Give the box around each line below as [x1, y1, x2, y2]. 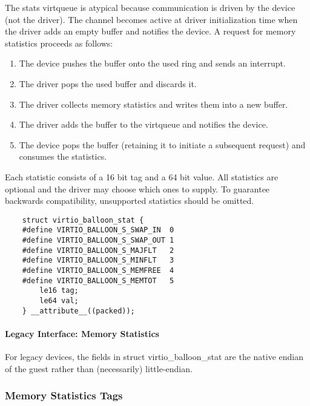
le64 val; [39, 296, 79, 305]
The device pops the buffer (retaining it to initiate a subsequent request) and [19, 138, 306, 151]
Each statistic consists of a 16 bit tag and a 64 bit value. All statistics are [5, 170, 279, 183]
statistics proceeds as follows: [5, 36, 113, 49]
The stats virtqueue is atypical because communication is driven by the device [5, 1, 295, 13]
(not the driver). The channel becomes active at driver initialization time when [5, 13, 298, 25]
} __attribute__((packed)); [22, 306, 135, 315]
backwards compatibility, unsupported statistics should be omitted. [5, 194, 254, 207]
